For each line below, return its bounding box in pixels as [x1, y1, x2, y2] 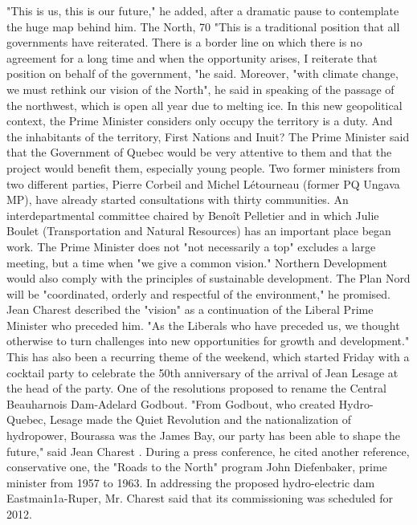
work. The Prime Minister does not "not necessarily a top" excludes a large [6, 238, 376, 254]
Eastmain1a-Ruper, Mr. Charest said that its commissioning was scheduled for [6, 490, 394, 507]
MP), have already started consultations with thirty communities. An [6, 191, 349, 208]
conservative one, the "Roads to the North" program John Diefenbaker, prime [6, 458, 387, 475]
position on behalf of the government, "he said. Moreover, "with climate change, [6, 65, 399, 82]
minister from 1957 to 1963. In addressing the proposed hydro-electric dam [6, 474, 375, 490]
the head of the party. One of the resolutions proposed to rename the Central [6, 380, 386, 397]
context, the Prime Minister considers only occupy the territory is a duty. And [6, 112, 393, 129]
